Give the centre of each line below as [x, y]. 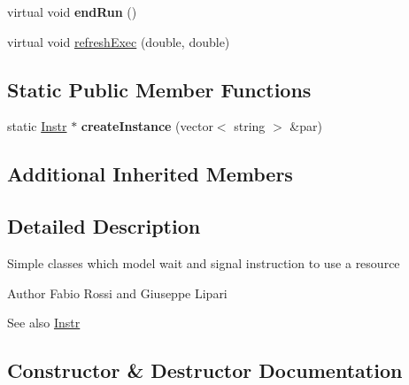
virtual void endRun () [72, 12]
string [250, 126]
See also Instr [44, 323]
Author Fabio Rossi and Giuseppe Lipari [117, 293]
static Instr [37, 126]
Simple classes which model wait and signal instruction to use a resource [204, 262]
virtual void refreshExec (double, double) [119, 41]
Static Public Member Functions [159, 89]
